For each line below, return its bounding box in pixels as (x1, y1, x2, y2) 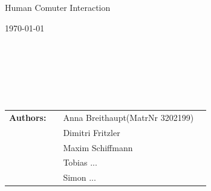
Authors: (9, 111, 47, 123)
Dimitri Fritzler (63, 126, 120, 138)
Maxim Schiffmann (63, 141, 133, 154)
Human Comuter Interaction (5, 1, 111, 13)
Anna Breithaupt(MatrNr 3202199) (63, 111, 194, 123)
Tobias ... (63, 156, 97, 169)
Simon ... (63, 171, 96, 184)
